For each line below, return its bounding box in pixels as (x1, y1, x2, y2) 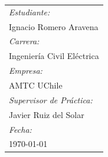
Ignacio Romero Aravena (9, 20, 99, 32)
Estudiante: (9, 5, 50, 18)
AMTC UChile (9, 78, 63, 91)
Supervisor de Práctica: (9, 93, 93, 106)
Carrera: (9, 35, 40, 47)
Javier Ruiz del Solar (9, 108, 84, 120)
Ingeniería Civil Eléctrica (9, 50, 99, 62)
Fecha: (9, 123, 32, 135)
